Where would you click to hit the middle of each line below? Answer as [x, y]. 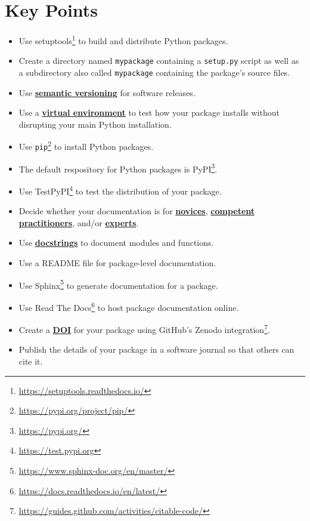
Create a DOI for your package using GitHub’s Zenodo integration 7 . [144, 329]
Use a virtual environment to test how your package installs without [149, 112]
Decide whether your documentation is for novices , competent [137, 211]
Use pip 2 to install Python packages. [86, 146]
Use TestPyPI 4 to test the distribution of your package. [120, 190]
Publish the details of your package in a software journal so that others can [156, 349]
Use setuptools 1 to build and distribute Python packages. [123, 40]
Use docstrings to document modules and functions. [116, 243]
